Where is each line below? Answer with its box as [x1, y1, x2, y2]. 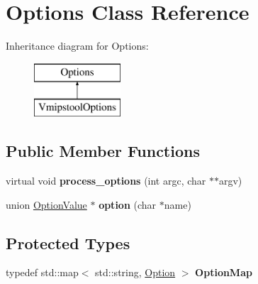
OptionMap [195, 265, 252, 280]
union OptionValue [6, 197, 87, 212]
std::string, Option [95, 265, 176, 280]
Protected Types [6, 231, 130, 253]
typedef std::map [6, 265, 79, 280]
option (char [99, 197, 157, 212]
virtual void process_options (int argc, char [6, 173, 206, 188]
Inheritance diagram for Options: [6, 38, 149, 53]
